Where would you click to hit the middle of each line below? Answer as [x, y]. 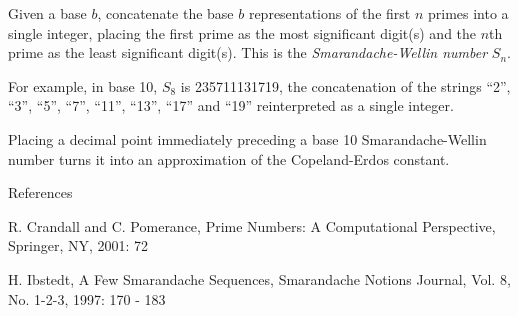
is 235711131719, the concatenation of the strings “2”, [345, 85]
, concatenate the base [165, 13]
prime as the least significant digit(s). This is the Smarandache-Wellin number [248, 52]
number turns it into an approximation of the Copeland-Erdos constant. [229, 158]
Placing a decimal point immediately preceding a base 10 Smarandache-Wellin [247, 138]
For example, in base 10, [83, 85]
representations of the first [329, 13]
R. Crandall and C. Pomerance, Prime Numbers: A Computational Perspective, [252, 225]
